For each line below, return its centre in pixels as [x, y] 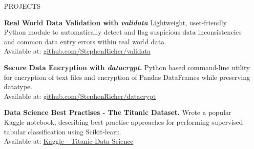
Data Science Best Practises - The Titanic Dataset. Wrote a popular [118, 112]
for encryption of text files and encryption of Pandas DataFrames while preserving [127, 77]
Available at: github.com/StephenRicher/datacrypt [80, 96]
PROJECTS [22, 6]
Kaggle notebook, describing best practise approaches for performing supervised [124, 121]
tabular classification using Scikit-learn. [63, 131]
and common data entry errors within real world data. [85, 41]
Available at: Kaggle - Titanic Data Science [69, 141]
